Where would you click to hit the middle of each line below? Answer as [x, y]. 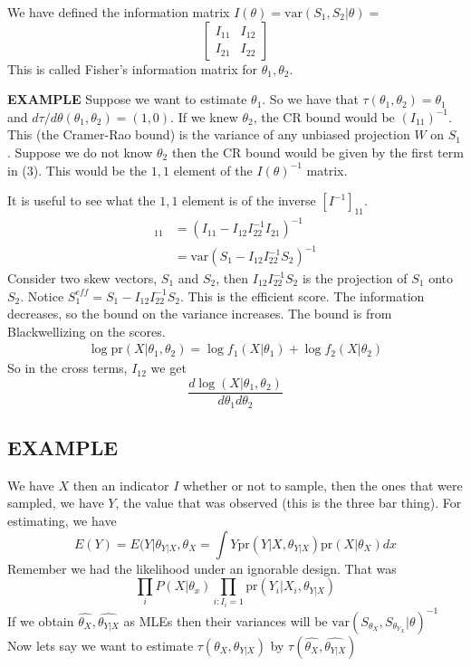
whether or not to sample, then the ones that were [322, 485]
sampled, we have [56, 503]
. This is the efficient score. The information [302, 295]
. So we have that [310, 99]
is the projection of [355, 278]
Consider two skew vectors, [82, 278]
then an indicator [121, 485]
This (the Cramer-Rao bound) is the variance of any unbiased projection [209, 134]
